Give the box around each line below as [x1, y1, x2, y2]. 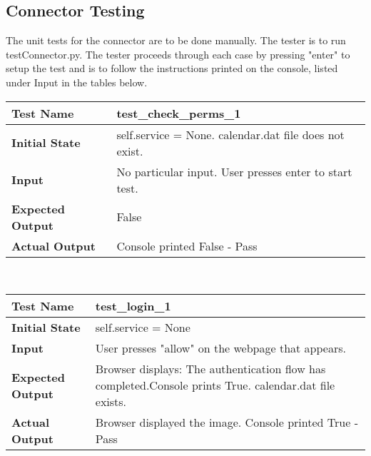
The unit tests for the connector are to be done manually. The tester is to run [6, 33, 346, 48]
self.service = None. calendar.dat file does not [116, 126, 345, 143]
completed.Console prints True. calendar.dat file [95, 377, 335, 394]
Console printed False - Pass [116, 237, 258, 254]
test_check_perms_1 [116, 104, 241, 121]
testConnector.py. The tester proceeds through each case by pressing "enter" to [6, 46, 350, 61]
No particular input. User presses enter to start [116, 163, 352, 180]
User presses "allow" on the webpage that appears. [95, 340, 346, 357]
